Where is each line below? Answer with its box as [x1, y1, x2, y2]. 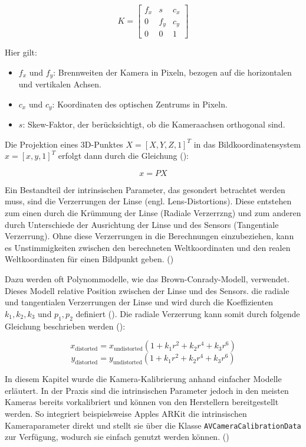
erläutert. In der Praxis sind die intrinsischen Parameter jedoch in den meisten [5, 384, 289, 396]
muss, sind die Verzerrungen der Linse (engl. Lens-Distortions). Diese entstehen [5, 195, 292, 207]
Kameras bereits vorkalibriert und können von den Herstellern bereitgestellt [5, 396, 279, 408]
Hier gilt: [5, 46, 37, 58]
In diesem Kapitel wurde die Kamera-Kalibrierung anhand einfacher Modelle [5, 373, 282, 385]
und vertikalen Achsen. [18, 78, 101, 90]
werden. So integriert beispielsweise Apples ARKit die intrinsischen [5, 407, 247, 419]
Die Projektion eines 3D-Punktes [5, 138, 123, 150]
